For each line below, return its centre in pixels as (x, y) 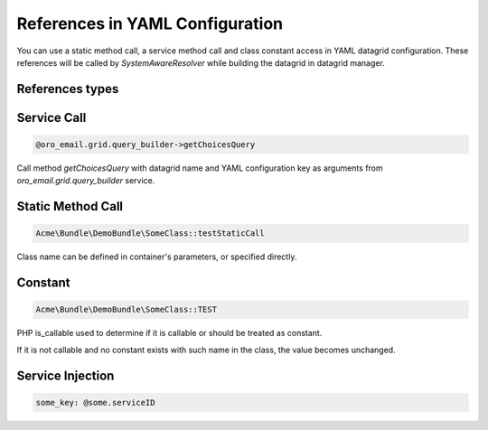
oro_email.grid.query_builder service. (86, 181)
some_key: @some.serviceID (95, 402)
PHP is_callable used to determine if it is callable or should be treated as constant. (169, 333)
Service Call (52, 117)
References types (68, 89)
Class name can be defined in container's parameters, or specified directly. (157, 257)
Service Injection (66, 375)
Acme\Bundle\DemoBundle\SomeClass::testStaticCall (150, 234)
